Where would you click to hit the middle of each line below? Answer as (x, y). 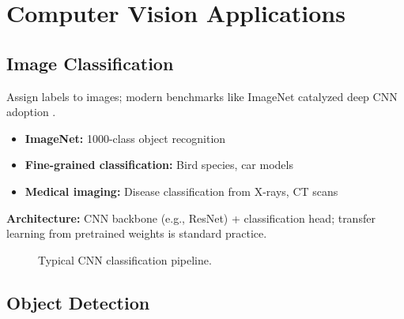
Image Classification (90, 63)
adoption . (31, 112)
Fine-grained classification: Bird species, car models (159, 165)
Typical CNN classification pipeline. (125, 259)
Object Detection (78, 302)
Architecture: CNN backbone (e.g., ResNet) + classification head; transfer (191, 218)
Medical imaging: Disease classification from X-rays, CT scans (181, 191)
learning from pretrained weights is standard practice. (137, 233)
